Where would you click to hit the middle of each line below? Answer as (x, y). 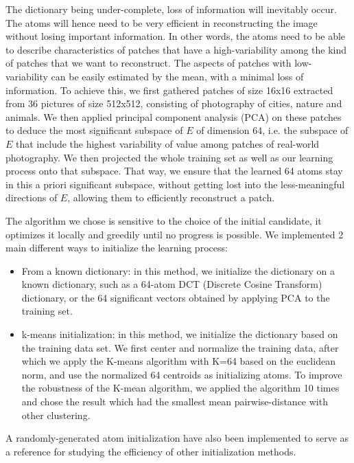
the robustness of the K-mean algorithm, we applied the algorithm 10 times (180, 388)
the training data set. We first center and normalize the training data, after (180, 347)
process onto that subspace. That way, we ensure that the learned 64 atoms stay (174, 171)
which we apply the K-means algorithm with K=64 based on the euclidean (178, 361)
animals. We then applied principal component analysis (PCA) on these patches (174, 116)
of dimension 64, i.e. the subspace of (272, 130)
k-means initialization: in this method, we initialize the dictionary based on (180, 334)
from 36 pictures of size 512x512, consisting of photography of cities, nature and (174, 103)
